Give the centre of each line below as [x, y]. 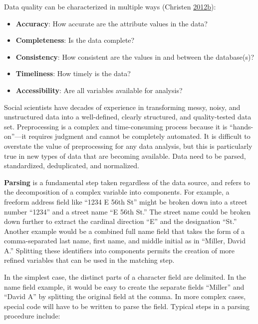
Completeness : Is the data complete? [75, 40]
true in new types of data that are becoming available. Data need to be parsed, [125, 156]
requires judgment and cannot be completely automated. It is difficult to [139, 136]
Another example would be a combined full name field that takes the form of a [125, 231]
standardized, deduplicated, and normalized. [72, 165]
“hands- [242, 126]
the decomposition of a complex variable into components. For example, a [117, 192]
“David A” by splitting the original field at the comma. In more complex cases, [125, 296]
